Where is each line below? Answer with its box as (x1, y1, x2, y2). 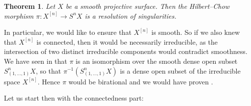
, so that (35, 65, 61, 76)
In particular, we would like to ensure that (4, 27, 132, 37)
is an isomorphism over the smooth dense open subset (76, 55, 238, 66)
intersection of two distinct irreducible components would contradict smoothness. (4, 46, 248, 56)
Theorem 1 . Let (4, 1, 56, 11)
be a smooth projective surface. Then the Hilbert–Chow (65, 1, 230, 11)
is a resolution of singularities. (84, 10, 176, 21)
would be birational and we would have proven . (68, 76, 213, 86)
